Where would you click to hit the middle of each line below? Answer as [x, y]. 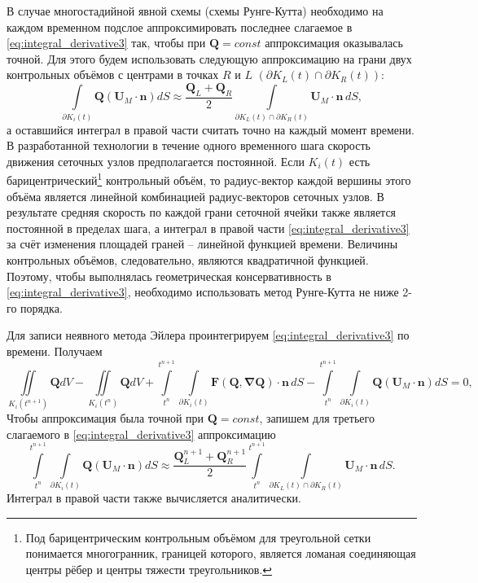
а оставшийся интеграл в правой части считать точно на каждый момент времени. [210, 129]
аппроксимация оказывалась [334, 43]
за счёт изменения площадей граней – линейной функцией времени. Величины [202, 244]
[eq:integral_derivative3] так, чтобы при [106, 43]
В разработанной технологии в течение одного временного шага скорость [189, 145]
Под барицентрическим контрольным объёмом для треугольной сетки [198, 537]
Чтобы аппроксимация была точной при [105, 418]
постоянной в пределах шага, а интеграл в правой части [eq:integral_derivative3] [208, 228]
